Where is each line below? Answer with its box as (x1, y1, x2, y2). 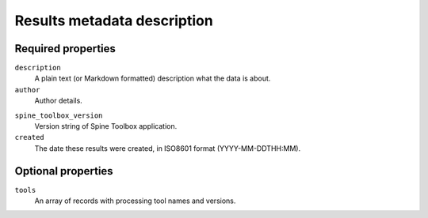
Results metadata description (14, 12, 213, 29)
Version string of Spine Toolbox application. (34, 122, 178, 131)
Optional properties (14, 164, 114, 178)
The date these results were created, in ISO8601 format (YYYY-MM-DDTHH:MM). (34, 143, 301, 153)
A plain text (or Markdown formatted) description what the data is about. (34, 73, 271, 83)
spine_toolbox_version (14, 111, 103, 120)
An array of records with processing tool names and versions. (34, 196, 236, 205)
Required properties (14, 42, 117, 55)
